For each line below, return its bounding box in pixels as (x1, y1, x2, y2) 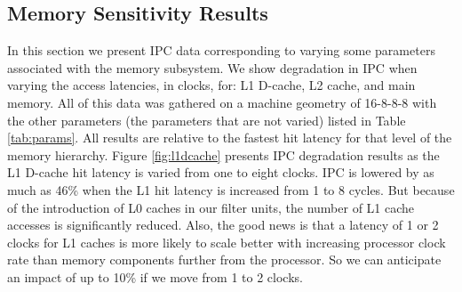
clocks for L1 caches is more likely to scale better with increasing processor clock (7, 232, 446, 251)
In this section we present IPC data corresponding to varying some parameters (7, 41, 435, 60)
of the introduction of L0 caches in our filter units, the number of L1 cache (7, 198, 415, 216)
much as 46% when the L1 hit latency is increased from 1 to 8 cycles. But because (7, 180, 455, 199)
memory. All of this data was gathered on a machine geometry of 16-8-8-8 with (7, 93, 437, 111)
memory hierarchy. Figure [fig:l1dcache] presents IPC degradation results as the (7, 145, 440, 164)
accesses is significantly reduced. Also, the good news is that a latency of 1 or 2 (7, 215, 439, 234)
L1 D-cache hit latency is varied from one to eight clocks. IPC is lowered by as (7, 163, 434, 182)
